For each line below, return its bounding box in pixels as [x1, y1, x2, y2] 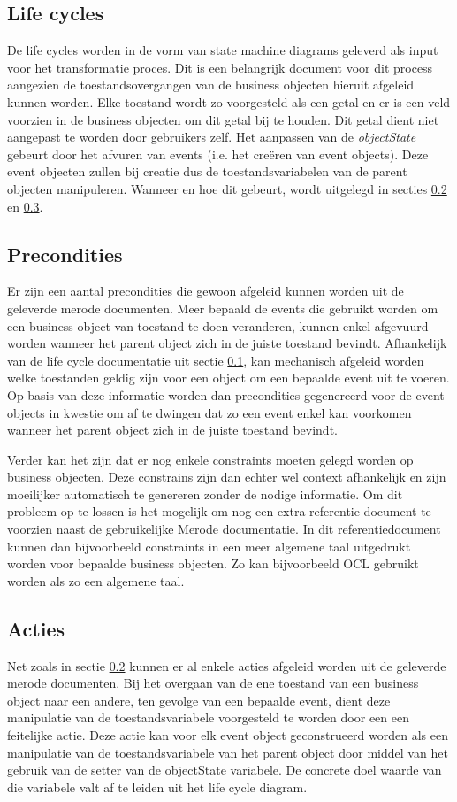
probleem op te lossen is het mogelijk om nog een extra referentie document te [7, 502, 431, 521]
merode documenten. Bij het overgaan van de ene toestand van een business [7, 674, 419, 692]
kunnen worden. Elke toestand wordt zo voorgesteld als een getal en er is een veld [7, 92, 451, 111]
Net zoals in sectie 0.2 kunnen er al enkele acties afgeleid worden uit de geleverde [7, 656, 446, 675]
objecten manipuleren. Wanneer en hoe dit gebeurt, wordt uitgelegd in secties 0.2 [7, 179, 447, 197]
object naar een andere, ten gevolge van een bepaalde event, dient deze [7, 690, 391, 709]
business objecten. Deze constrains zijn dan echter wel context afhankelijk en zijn [7, 467, 446, 486]
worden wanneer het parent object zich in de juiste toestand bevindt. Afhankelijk [7, 334, 447, 352]
